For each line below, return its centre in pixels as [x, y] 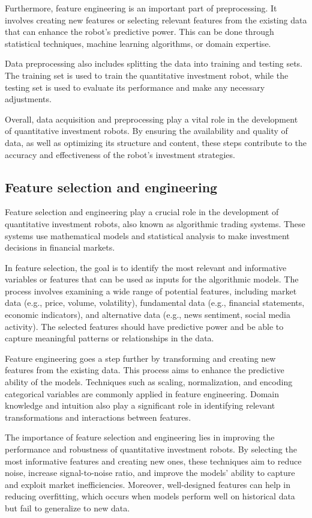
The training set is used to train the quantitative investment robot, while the [147, 75]
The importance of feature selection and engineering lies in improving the [140, 437]
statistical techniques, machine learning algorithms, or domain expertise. [138, 43]
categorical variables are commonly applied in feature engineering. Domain [142, 393]
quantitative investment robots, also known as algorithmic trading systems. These [155, 223]
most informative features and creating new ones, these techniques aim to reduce [153, 461]
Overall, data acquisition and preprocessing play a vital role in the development [151, 119]
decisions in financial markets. [60, 247]
